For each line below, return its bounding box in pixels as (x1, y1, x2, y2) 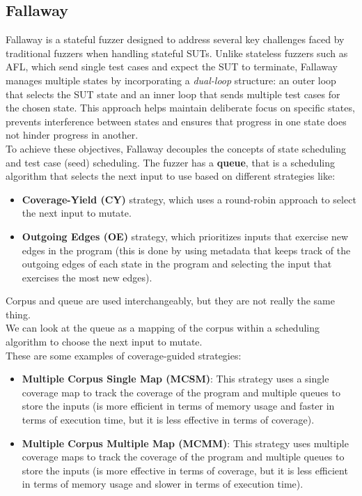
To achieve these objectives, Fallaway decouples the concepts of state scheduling (6, 141, 347, 155)
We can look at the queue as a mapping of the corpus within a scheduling (6, 320, 320, 335)
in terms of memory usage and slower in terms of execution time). (22, 476, 304, 491)
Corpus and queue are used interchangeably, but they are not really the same (6, 293, 335, 308)
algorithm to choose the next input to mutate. (6, 334, 203, 349)
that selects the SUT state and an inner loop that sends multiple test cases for (6, 86, 340, 101)
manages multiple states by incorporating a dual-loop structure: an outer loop (6, 72, 336, 87)
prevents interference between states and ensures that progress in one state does (6, 114, 347, 128)
